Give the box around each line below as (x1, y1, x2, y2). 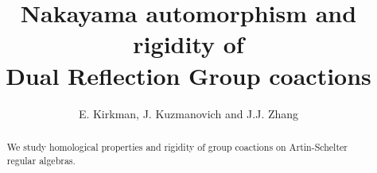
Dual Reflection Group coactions (6, 59, 371, 91)
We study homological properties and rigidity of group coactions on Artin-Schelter (6, 140, 348, 153)
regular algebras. (6, 153, 76, 167)
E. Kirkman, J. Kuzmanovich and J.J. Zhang (78, 105, 299, 121)
